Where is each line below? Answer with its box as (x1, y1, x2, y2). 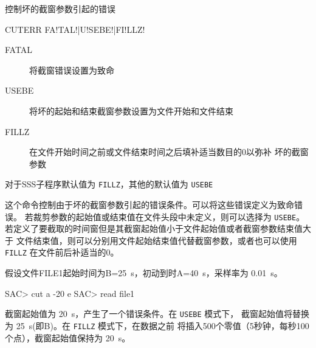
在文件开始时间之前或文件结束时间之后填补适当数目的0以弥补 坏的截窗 (29, 145, 309, 158)
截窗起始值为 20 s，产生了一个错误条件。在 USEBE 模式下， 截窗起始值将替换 (5, 307, 309, 320)
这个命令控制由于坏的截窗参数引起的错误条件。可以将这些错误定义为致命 (5, 198, 294, 211)
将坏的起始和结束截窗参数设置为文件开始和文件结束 (29, 104, 233, 117)
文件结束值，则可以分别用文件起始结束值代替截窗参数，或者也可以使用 (16, 234, 297, 246)
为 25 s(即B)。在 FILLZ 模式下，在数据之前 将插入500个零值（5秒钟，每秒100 (5, 319, 309, 332)
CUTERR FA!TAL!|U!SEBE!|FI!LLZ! (5, 23, 145, 35)
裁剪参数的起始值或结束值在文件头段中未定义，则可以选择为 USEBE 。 (33, 210, 305, 223)
